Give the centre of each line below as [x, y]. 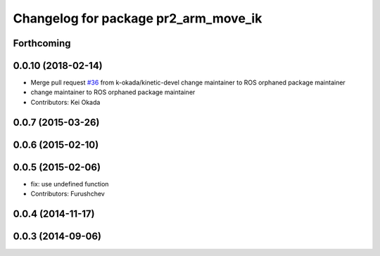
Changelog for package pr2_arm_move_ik [138, 18]
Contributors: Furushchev [68, 194]
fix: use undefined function [70, 184]
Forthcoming [42, 43]
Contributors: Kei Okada [65, 102]
